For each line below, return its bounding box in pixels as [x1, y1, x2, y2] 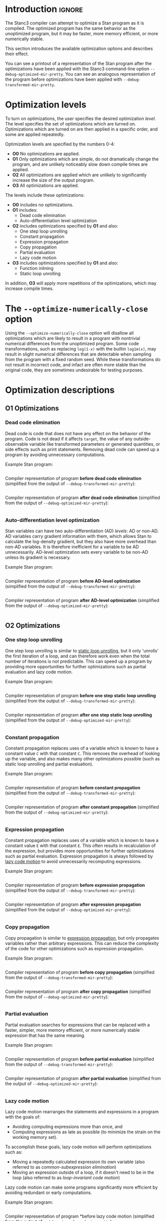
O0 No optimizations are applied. [12, 150, 80, 156]
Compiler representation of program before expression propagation [5, 882, 145, 888]
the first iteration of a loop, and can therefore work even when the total [5, 653, 150, 659]
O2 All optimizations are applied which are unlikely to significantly [12, 172, 147, 178]
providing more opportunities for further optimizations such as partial [5, 663, 146, 669]
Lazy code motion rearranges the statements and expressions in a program [5, 1109, 159, 1115]
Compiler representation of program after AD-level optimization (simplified [5, 597, 160, 603]
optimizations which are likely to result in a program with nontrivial [5, 335, 140, 341]
